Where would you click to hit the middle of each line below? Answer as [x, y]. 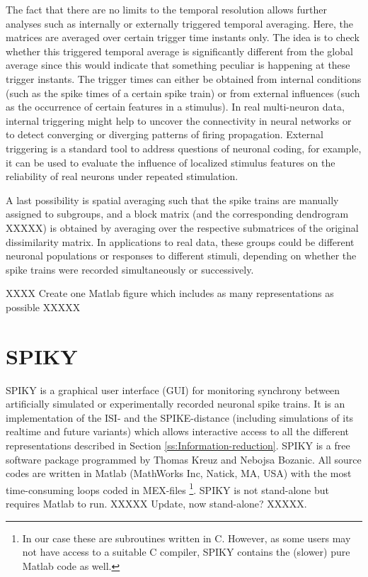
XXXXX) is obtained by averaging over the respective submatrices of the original [182, 227]
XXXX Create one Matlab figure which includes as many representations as [170, 293]
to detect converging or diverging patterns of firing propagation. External [165, 134]
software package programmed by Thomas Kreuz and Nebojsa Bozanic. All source [184, 459]
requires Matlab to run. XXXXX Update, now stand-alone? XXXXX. [156, 503]
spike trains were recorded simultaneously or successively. [130, 269]
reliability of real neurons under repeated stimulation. [122, 176]
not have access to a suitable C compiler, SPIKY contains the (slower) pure [186, 552]
